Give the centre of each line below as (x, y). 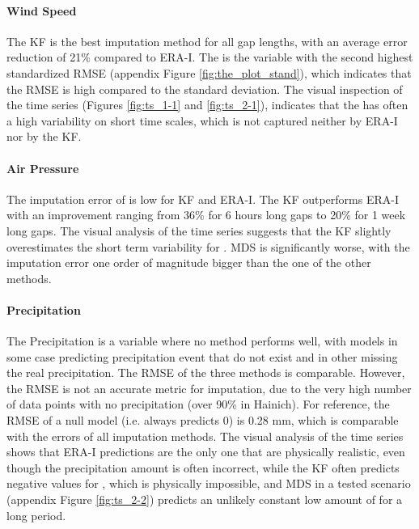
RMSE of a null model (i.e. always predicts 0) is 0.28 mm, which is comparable (203, 420)
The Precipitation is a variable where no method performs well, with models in (202, 341)
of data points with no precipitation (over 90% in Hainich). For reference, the (198, 404)
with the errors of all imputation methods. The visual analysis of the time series (205, 436)
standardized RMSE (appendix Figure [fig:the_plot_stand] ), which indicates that (209, 72)
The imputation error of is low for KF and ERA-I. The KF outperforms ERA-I (203, 199)
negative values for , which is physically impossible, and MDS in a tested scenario (209, 483)
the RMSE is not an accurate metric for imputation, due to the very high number (209, 388)
